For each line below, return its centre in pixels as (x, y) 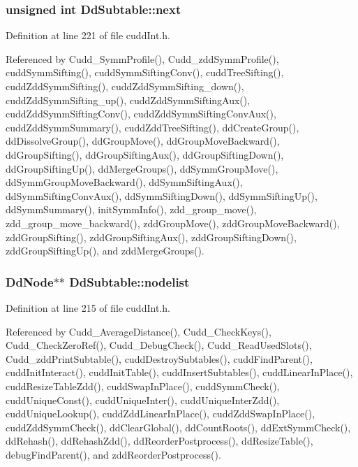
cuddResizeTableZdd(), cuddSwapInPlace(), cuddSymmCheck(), (143, 386)
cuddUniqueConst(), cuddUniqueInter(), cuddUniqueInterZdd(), (143, 400)
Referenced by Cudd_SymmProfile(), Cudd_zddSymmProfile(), (142, 58)
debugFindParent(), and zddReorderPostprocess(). (113, 454)
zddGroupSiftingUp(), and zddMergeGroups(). (105, 251)
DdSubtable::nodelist (129, 281)
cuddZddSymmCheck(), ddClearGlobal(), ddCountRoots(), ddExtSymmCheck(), (178, 427)
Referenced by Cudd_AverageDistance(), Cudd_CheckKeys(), (139, 331)
